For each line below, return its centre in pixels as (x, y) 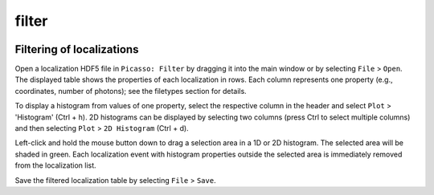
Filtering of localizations (77, 49)
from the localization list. (55, 165)
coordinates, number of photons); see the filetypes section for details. (131, 91)
